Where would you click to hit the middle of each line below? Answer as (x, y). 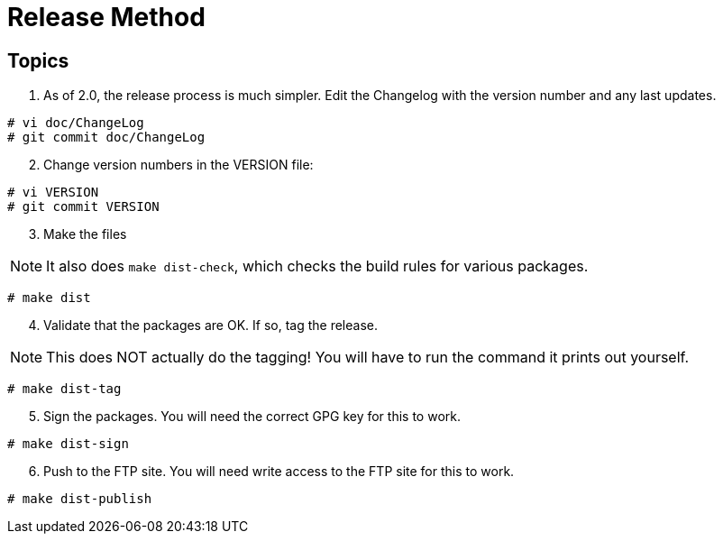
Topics (38, 60)
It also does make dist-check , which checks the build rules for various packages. (317, 266)
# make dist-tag (64, 389)
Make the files (85, 234)
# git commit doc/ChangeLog (106, 138)
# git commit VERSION (83, 207)
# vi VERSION (53, 193)
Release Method (106, 17)
